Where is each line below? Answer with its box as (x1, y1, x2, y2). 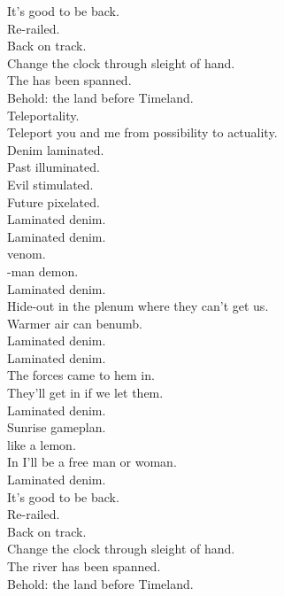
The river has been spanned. (7, 557, 161, 575)
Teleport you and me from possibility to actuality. (7, 123, 278, 142)
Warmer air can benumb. (7, 313, 142, 332)
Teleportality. (7, 105, 80, 124)
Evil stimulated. (7, 174, 94, 193)
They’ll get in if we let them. (7, 383, 164, 402)
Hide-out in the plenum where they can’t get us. (7, 297, 269, 315)
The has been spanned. (7, 71, 132, 89)
